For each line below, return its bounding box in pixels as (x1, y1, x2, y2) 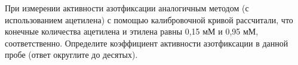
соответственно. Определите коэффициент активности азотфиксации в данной (5, 36, 288, 49)
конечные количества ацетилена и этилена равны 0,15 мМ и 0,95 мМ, (5, 25, 259, 38)
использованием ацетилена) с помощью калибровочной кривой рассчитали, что (5, 13, 293, 26)
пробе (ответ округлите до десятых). (5, 48, 138, 61)
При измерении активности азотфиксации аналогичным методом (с (5, 2, 249, 14)
